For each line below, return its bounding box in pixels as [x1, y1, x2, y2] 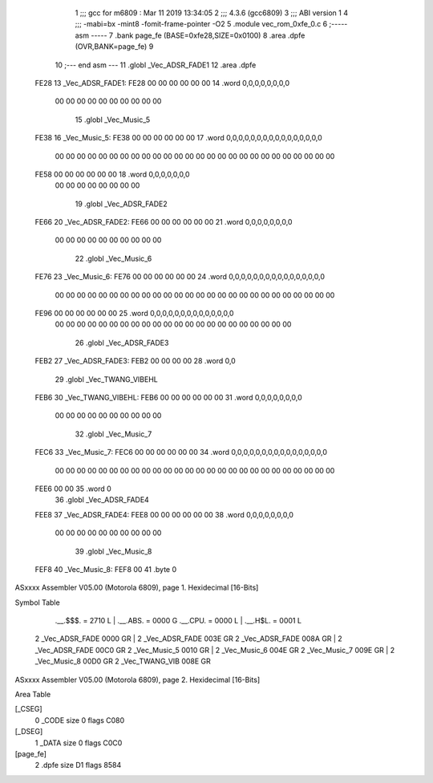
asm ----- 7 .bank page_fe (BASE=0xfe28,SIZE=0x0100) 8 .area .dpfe [75, 30, 306, 40]
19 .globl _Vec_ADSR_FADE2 [75, 199, 168, 209]
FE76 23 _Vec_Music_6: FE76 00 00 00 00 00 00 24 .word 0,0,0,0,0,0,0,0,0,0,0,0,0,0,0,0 [34, 272, 325, 282]
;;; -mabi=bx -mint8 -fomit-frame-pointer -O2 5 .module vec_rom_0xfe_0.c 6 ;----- [75, 19, 348, 29]
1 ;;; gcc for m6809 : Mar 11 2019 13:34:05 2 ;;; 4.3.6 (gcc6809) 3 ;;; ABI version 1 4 [75, 8, 349, 18]
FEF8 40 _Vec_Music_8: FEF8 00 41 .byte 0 [34, 564, 177, 574]
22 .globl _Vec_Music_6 [75, 254, 152, 263]
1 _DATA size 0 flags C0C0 [34, 738, 123, 748]
